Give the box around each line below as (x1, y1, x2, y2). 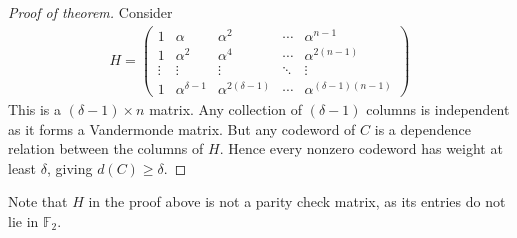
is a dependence (374, 118, 471, 139)
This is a (8, 98, 62, 119)
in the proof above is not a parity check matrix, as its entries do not (88, 191, 506, 212)
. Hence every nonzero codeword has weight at (219, 138, 503, 159)
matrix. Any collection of (149, 98, 303, 119)
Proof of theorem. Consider (8, 2, 173, 22)
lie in (8, 210, 39, 231)
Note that (8, 191, 68, 212)
